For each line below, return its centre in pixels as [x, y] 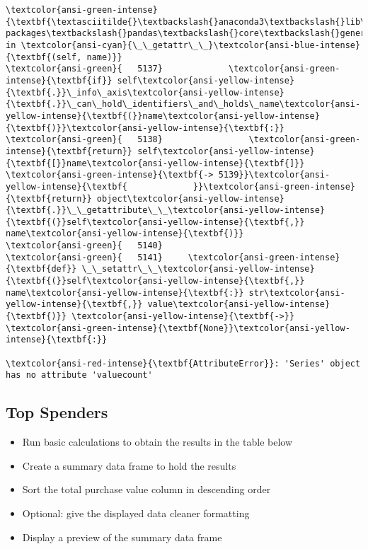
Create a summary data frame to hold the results [129, 465]
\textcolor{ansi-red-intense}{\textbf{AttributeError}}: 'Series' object [183, 363]
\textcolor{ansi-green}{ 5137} [84, 69]
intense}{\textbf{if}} [59, 80]
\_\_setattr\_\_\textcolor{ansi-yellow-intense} [198, 269]
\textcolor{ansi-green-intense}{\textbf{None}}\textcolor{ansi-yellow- [178, 328]
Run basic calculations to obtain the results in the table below [157, 442]
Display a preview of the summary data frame [122, 537]
